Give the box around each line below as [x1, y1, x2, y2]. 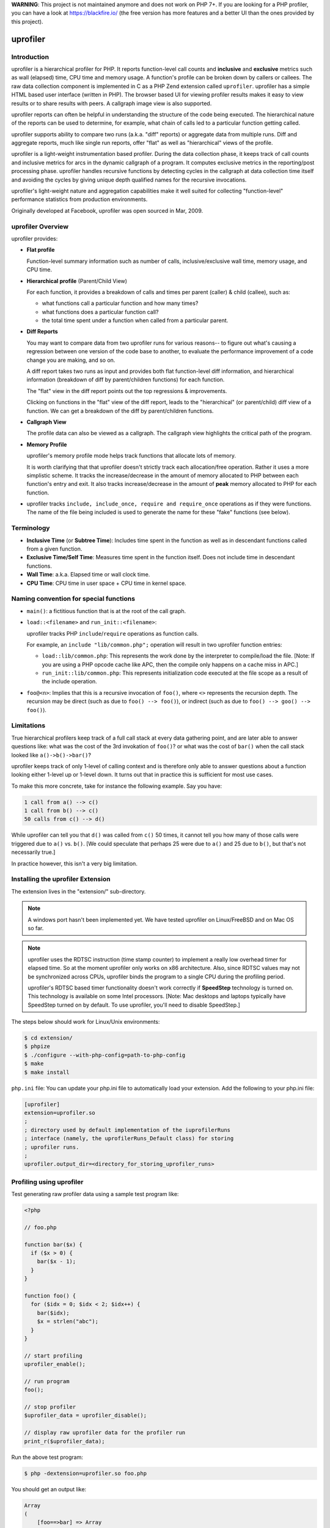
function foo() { [24, 1292, 76, 1299]
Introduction [11, 53, 49, 61]
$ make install [24, 1068, 70, 1076]
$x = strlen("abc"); [37, 1318, 99, 1325]
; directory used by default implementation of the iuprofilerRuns [24, 1126, 231, 1133]
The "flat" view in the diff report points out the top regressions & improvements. [26, 387, 227, 394]
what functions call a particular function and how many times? [42, 299, 199, 307]
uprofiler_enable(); [24, 1361, 86, 1368]
